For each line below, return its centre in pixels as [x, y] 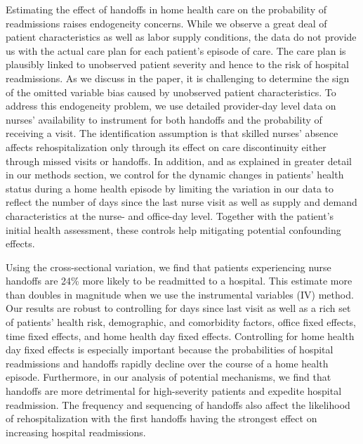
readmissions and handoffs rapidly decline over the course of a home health [167, 363]
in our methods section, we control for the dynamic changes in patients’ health [175, 175]
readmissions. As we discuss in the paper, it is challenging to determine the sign [178, 78]
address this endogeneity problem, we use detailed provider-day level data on [171, 106]
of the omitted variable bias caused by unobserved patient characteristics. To [171, 92]
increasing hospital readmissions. [76, 432]
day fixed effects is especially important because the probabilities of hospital [170, 350]
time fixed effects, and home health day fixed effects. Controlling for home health [180, 335]
